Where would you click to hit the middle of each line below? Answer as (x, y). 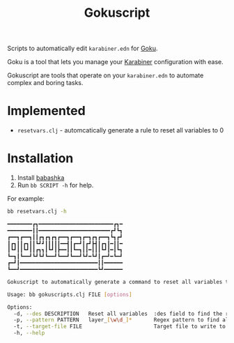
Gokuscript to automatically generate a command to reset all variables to (119, 282)
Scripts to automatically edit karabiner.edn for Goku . (83, 48)
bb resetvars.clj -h (37, 212)
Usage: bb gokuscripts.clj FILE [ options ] (70, 294)
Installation (40, 159)
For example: (26, 199)
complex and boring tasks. (45, 83)
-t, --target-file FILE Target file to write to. (121, 327)
